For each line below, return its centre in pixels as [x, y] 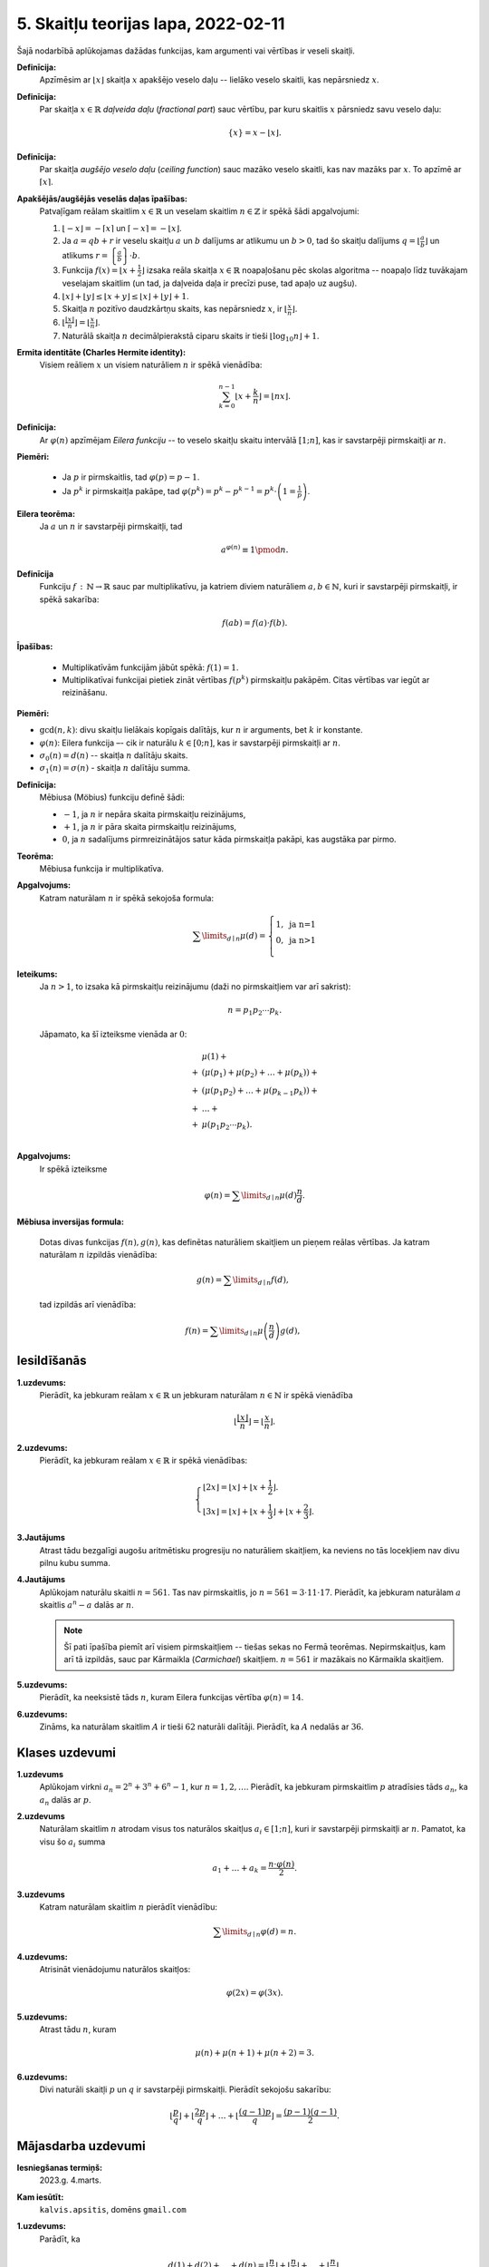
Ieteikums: [37, 974]
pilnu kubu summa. [75, 1563]
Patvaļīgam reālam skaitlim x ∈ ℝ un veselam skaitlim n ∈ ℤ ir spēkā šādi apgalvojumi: [199, 211]
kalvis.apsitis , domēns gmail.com [113, 2209]
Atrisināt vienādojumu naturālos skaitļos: [115, 1970]
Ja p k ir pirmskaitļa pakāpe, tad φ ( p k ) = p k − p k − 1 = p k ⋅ [170, 491]
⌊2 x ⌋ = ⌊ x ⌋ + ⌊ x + [235, 1487]
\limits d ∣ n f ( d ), [260, 1280]
